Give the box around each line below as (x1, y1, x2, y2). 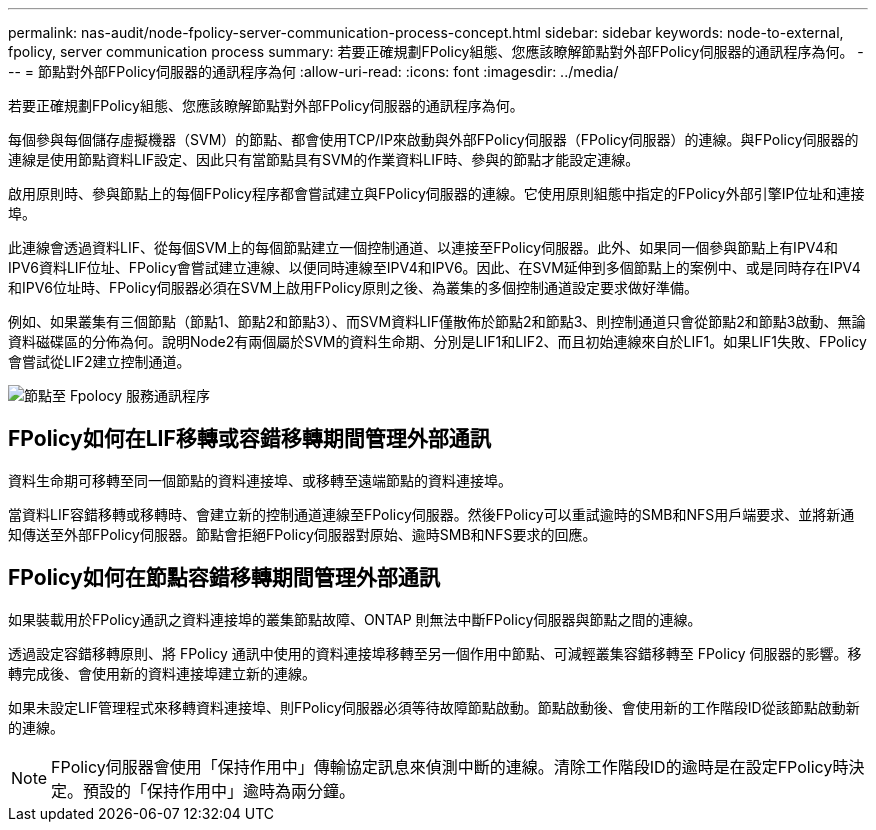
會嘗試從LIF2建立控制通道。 (8, 353, 191, 370)
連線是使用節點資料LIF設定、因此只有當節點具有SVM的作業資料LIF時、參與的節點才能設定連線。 (8, 151, 640, 168)
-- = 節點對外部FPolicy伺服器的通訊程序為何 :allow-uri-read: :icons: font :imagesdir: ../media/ (8, 63, 619, 80)
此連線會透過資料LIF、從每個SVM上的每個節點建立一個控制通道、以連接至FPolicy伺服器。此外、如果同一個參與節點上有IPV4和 (8, 239, 839, 256)
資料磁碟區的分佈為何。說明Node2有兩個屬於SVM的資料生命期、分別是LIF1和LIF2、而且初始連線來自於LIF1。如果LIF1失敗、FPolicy (8, 333, 867, 350)
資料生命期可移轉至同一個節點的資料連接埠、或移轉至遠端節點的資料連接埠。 (8, 471, 512, 489)
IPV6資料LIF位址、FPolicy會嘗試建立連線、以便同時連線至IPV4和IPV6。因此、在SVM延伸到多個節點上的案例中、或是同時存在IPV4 (8, 259, 861, 276)
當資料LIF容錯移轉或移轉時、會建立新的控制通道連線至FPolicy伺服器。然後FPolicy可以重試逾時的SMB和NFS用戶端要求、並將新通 (8, 505, 855, 523)
